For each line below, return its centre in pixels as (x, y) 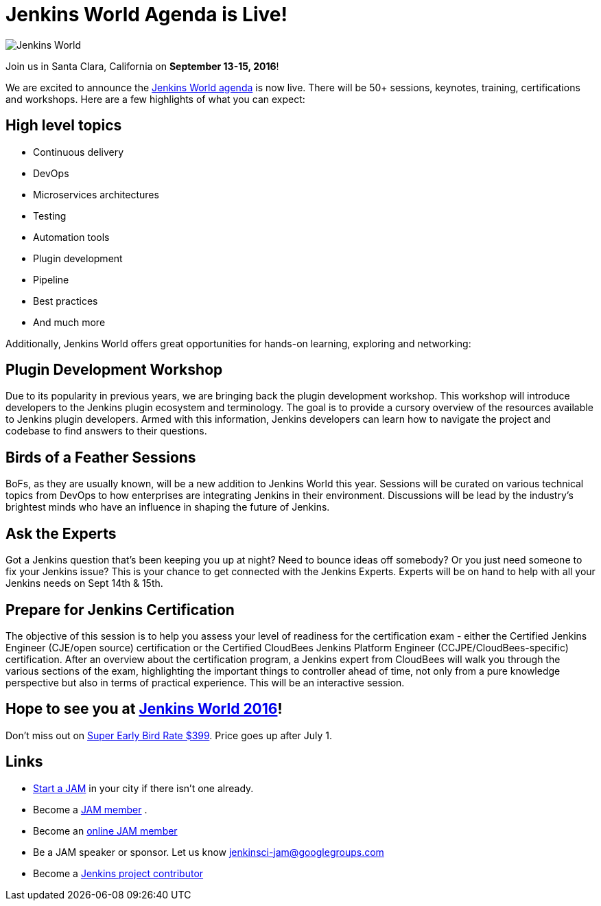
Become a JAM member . (90, 809)
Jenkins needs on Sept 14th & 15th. (84, 583)
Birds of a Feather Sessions (101, 457)
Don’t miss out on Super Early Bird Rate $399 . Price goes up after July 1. (169, 735)
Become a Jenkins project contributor (118, 873)
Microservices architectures (96, 194)
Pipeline (51, 279)
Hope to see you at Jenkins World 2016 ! (144, 709)
